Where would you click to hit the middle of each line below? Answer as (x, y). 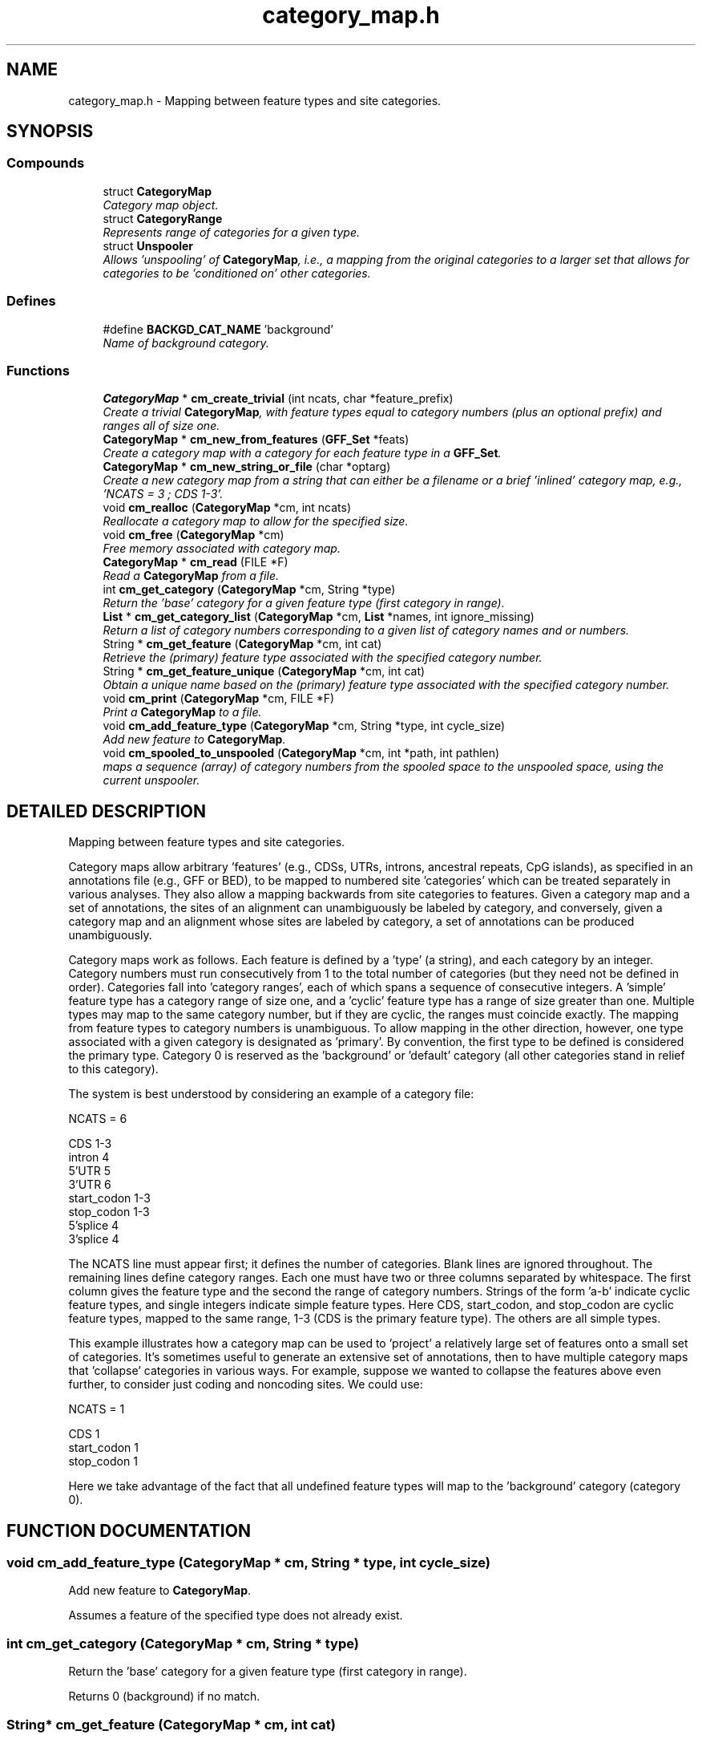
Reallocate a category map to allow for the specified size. (256, 521)
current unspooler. (151, 780)
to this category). (113, 1069)
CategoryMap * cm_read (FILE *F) (196, 562)
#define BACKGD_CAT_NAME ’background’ (218, 329)
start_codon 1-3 (109, 1198)
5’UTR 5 (90, 1171)
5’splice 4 (94, 1226)
